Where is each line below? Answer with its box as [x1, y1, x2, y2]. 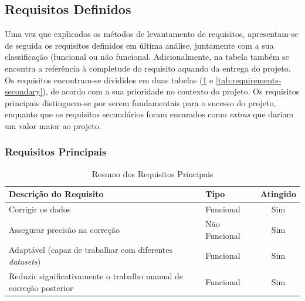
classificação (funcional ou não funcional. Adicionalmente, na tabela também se [5, 50, 289, 63]
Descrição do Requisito [9, 188, 104, 200]
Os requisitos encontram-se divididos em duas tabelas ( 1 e [5, 73, 213, 86]
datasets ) [9, 255, 41, 268]
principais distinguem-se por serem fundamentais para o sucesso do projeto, [5, 96, 276, 109]
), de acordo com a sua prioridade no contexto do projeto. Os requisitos [42, 85, 300, 97]
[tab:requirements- [215, 73, 282, 86]
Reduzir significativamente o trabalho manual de [9, 269, 184, 282]
